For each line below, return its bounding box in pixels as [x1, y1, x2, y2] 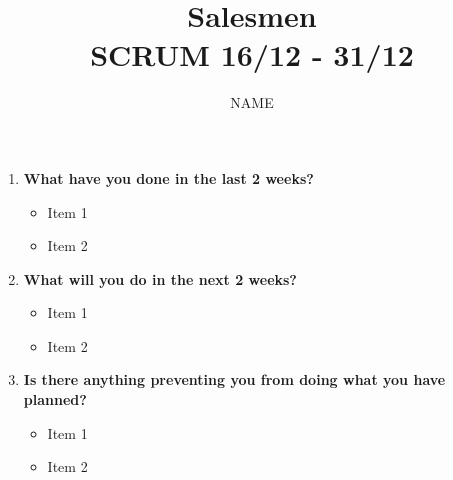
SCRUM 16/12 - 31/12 [90, 34, 414, 75]
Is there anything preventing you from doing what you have [23, 369, 446, 390]
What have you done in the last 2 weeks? [23, 167, 314, 188]
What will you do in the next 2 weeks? [23, 268, 297, 289]
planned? [23, 389, 87, 410]
